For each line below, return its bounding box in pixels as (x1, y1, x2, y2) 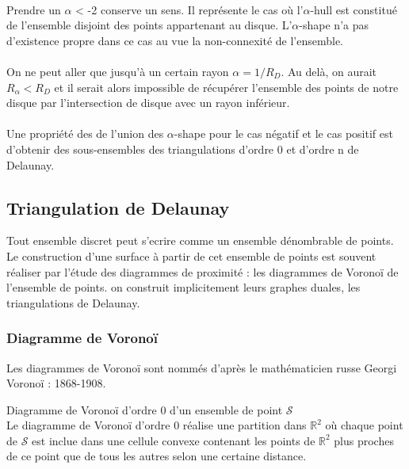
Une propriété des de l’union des (6, 125, 164, 142)
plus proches (334, 432, 394, 448)
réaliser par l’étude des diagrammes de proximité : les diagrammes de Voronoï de (6, 263, 399, 280)
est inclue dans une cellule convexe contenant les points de (32, 432, 315, 448)
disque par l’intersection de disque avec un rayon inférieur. (6, 94, 290, 111)
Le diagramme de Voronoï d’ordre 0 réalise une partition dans (6, 417, 307, 433)
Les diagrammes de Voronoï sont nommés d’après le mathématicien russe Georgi (6, 359, 397, 376)
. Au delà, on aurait (281, 63, 377, 79)
